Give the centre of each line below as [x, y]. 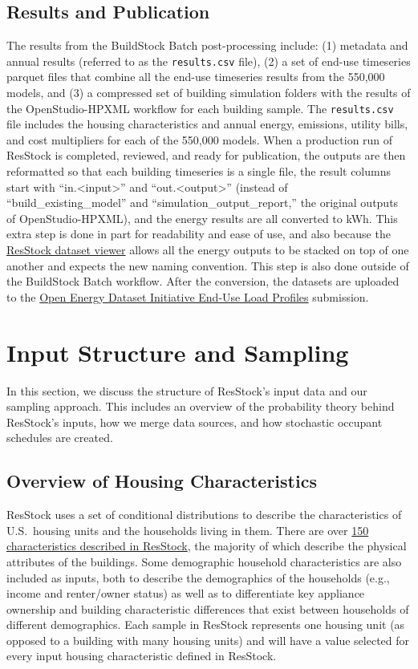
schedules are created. [60, 438]
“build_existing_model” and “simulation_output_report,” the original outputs [203, 203]
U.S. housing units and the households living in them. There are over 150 [188, 530]
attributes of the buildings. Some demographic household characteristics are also [204, 561]
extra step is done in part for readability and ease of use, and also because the [199, 234]
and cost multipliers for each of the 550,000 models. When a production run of [200, 139]
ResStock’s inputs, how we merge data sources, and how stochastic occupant [195, 422]
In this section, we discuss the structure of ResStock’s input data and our [187, 390]
